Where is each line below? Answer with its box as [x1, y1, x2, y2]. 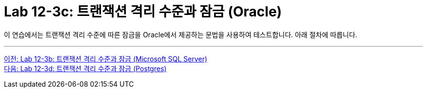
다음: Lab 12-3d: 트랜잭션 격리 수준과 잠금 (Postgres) [4, 64, 167, 73]
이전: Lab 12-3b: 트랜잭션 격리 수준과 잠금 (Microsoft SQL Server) [4, 54, 208, 63]
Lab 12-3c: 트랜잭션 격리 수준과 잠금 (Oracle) [4, 3, 282, 20]
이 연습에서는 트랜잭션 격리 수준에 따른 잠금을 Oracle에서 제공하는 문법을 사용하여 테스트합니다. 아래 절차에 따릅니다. [4, 30, 357, 39]
